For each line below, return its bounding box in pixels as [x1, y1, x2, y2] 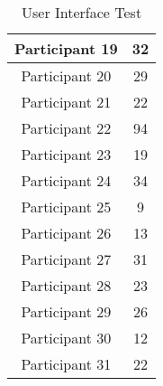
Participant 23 [21, 144, 112, 165]
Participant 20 [21, 65, 112, 86]
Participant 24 [21, 170, 112, 191]
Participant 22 [21, 118, 112, 138]
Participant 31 [21, 353, 112, 374]
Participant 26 [21, 222, 112, 243]
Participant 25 [21, 196, 112, 217]
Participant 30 [21, 327, 112, 348]
